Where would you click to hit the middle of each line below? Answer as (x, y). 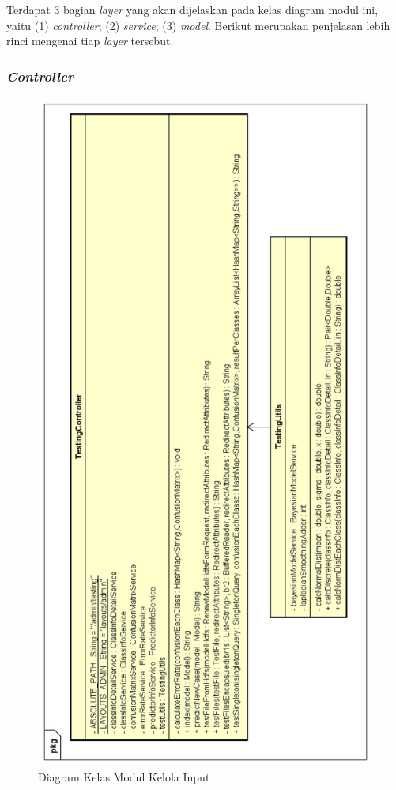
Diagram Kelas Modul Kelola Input (124, 777)
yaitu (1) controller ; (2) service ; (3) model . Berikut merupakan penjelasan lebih (198, 25)
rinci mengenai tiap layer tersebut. (90, 41)
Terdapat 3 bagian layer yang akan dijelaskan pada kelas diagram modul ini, (192, 9)
